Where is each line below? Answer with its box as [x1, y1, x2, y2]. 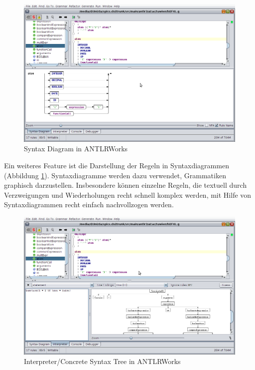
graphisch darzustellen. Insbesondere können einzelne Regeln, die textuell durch [4, 180, 247, 190]
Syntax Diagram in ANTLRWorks [24, 143, 128, 154]
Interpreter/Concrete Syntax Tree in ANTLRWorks [24, 356, 181, 367]
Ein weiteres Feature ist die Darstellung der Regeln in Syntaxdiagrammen [4, 160, 229, 171]
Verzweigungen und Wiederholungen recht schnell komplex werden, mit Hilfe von [4, 189, 252, 200]
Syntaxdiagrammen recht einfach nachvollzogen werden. [4, 199, 174, 210]
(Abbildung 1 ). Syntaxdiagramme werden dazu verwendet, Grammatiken [4, 170, 226, 180]
